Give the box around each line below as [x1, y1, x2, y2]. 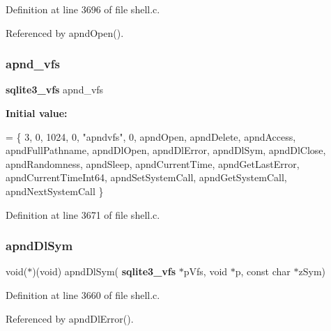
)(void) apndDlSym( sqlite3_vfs [32, 264, 176, 279]
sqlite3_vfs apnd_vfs [6, 82, 104, 97]
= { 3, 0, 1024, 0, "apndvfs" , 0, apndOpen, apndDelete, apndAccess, [6, 129, 296, 144]
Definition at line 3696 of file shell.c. [6, 2, 160, 16]
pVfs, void [183, 264, 228, 279]
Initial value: [6, 106, 68, 120]
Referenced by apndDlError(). [6, 311, 134, 325]
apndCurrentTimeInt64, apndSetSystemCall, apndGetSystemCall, [6, 170, 287, 185]
